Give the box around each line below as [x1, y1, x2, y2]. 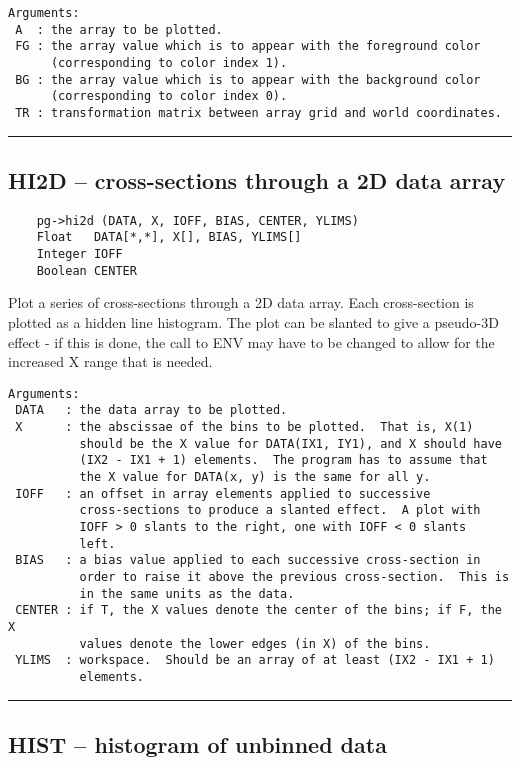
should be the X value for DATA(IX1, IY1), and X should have [79, 436, 502, 451]
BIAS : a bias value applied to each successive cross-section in [15, 553, 481, 568]
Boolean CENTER [36, 263, 137, 278]
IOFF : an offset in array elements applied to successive [15, 486, 431, 501]
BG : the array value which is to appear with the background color [15, 72, 481, 87]
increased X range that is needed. [8, 351, 213, 372]
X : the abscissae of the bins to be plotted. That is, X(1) [15, 420, 474, 435]
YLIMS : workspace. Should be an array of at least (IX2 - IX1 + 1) [15, 653, 495, 668]
